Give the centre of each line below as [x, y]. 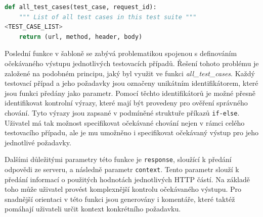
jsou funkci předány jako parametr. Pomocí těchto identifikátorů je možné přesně [130, 93]
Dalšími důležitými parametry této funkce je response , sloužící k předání [118, 159]
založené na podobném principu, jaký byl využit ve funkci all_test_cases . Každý [130, 73]
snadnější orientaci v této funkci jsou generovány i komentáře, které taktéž [120, 199]
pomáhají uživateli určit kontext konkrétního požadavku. [93, 209]
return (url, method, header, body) [81, 37]
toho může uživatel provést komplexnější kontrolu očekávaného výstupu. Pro [123, 189]
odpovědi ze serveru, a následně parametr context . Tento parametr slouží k [122, 169]
